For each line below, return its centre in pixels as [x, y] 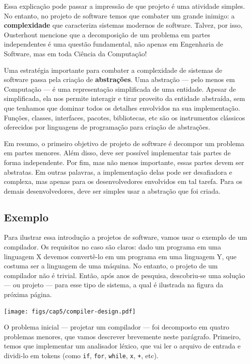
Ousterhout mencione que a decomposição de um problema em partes [107, 34]
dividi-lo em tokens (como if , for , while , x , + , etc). [81, 356]
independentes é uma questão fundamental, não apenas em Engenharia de [114, 44]
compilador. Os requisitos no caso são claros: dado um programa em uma [113, 247]
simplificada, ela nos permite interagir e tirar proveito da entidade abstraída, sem [125, 98]
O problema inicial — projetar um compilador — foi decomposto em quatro [117, 327]
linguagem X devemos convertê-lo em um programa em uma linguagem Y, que [120, 256]
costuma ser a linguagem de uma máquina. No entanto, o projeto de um [111, 266]
